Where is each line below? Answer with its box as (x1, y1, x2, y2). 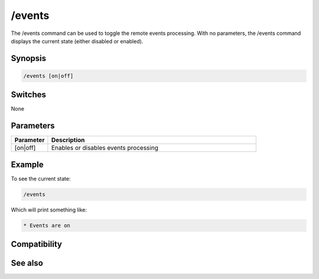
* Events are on (23, 222, 71, 229)
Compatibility (11, 239, 62, 249)
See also (11, 258, 44, 268)
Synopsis (11, 53, 47, 63)
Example (11, 159, 44, 169)
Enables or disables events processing (51, 144, 159, 152)
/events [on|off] (23, 72, 74, 79)
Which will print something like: (11, 206, 87, 213)
